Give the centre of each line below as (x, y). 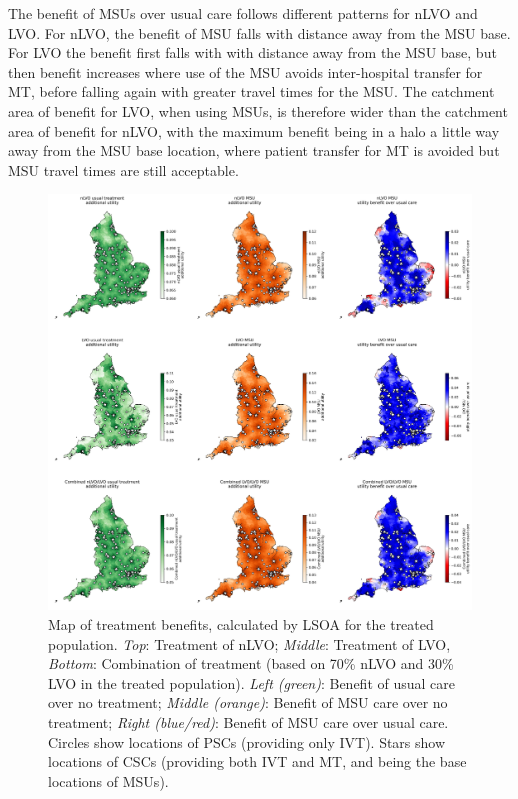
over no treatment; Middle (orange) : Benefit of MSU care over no (248, 702)
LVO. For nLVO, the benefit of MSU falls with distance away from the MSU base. (259, 32)
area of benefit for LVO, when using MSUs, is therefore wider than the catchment (258, 110)
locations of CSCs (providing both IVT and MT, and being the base (257, 761)
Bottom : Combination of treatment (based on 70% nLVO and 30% (251, 663)
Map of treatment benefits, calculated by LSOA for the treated (241, 624)
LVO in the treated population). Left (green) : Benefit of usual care (251, 682)
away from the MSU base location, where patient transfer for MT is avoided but (254, 150)
